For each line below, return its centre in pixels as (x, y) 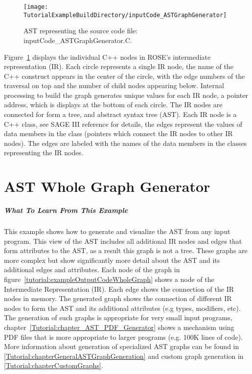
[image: (36, 7)
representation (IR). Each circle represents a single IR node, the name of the (119, 66)
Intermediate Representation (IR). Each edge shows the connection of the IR (119, 289)
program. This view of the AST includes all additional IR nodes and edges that (123, 241)
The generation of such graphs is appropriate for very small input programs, (118, 317)
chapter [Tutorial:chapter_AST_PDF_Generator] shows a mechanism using (119, 327)
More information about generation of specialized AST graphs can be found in (122, 346)
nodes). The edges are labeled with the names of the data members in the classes (126, 143)
